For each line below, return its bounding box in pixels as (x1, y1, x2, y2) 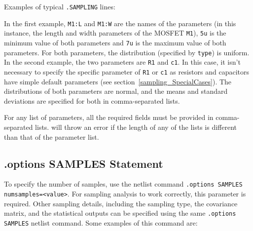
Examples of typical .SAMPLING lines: (4, 1, 115, 11)
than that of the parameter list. (4, 131, 99, 142)
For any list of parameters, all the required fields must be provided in (4, 112, 214, 122)
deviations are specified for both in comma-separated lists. (4, 95, 180, 106)
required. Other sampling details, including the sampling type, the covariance (4, 198, 238, 208)
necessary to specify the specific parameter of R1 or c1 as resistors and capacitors (4, 66, 250, 77)
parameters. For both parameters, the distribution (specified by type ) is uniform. (4, 47, 250, 57)
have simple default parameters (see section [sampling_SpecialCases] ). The (4, 76, 232, 86)
